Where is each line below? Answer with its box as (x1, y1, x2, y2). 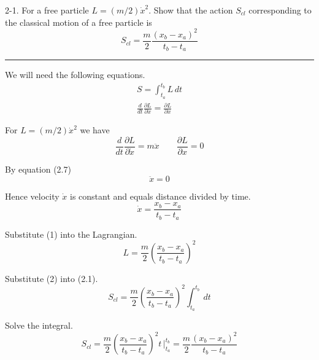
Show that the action (153, 4, 233, 16)
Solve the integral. (5, 319, 73, 332)
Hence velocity (5, 189, 60, 202)
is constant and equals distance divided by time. (69, 189, 251, 202)
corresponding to (248, 4, 312, 16)
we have (80, 123, 110, 136)
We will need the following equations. (5, 68, 145, 81)
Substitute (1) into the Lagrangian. (5, 227, 137, 240)
